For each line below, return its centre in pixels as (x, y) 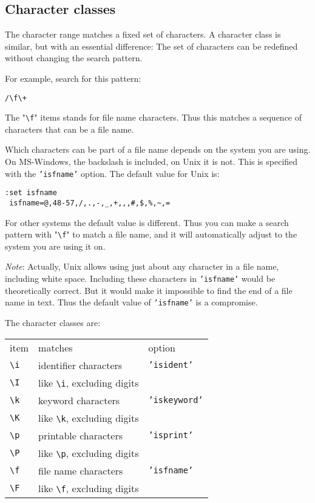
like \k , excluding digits (89, 418)
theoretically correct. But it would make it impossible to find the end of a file (149, 290)
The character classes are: (53, 322)
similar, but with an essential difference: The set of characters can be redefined (151, 46)
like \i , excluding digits (89, 382)
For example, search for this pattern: (73, 78)
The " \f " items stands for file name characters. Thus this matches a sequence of (154, 117)
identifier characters (80, 365)
